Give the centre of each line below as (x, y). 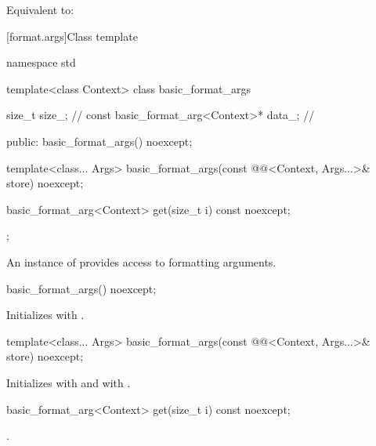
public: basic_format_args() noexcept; (99, 141)
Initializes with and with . (69, 382)
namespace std (41, 62)
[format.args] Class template (72, 36)
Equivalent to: (40, 9)
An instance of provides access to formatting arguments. (141, 261)
